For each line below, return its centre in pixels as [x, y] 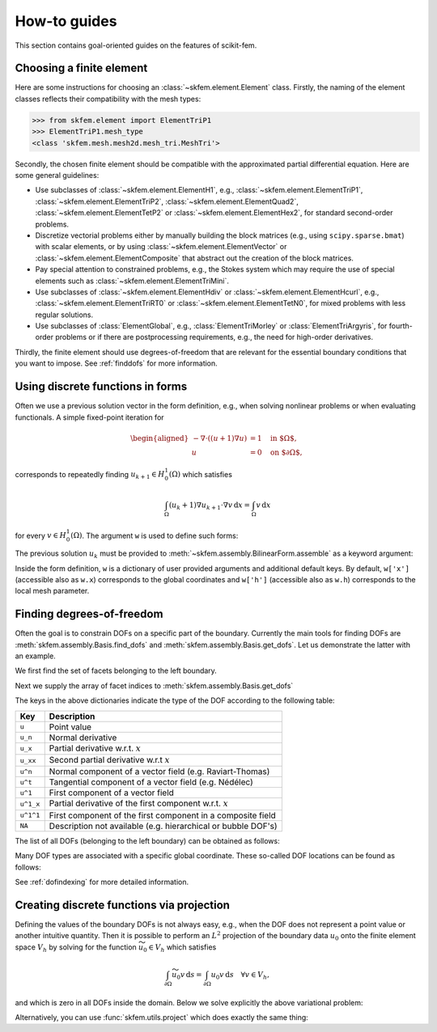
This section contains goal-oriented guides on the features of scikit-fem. [136, 45]
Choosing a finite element [81, 68]
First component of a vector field [111, 793]
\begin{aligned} [160, 438]
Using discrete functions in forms [101, 387]
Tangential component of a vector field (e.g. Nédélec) [151, 782]
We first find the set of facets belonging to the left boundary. [116, 670]
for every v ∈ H [41, 535]
